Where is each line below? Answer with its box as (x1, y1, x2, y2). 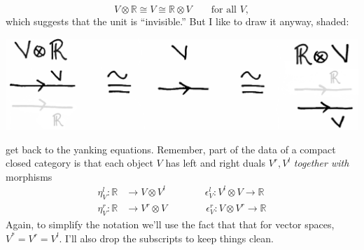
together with (293, 155, 349, 170)
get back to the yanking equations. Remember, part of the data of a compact (6, 141, 336, 156)
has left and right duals (165, 155, 265, 170)
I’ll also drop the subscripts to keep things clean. (64, 230, 274, 245)
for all (211, 5, 237, 15)
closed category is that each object (6, 155, 153, 170)
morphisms (6, 169, 52, 183)
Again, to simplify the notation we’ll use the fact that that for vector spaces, (6, 217, 335, 232)
